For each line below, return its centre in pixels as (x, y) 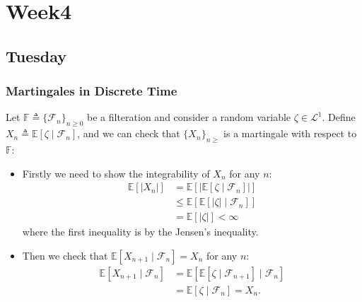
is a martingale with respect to (290, 133)
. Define (339, 117)
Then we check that (65, 255)
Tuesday (36, 56)
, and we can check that (129, 133)
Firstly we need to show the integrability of (116, 173)
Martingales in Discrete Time (92, 91)
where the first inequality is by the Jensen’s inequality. (140, 232)
